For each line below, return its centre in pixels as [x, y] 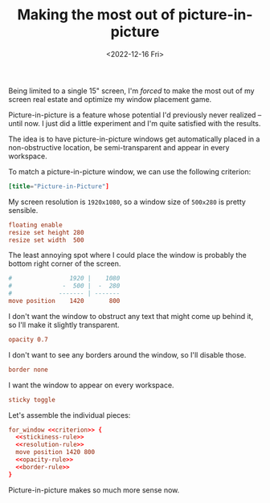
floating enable [35, 225]
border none [28, 370]
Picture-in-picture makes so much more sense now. [94, 490]
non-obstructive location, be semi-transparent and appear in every [119, 147]
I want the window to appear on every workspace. [91, 385]
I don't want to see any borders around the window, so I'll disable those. [127, 354]
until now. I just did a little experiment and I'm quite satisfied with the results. [135, 123]
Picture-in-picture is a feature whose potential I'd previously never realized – [135, 115]
